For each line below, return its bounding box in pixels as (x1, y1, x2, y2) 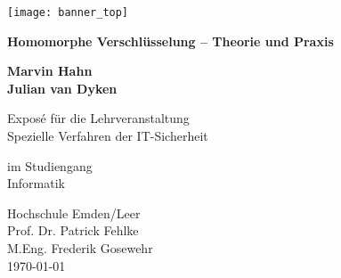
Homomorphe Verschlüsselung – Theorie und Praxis (7, 31, 334, 50)
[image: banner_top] (7, 6, 129, 19)
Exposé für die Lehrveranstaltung (7, 109, 190, 127)
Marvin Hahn (7, 61, 93, 80)
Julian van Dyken (7, 78, 118, 97)
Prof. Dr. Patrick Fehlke (7, 221, 139, 240)
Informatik (7, 174, 66, 192)
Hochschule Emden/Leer (7, 203, 141, 222)
